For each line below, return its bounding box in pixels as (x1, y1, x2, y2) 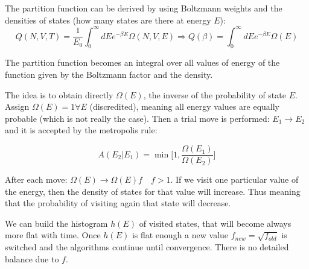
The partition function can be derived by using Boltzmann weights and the (5, 2, 282, 14)
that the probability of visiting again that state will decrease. (5, 197, 231, 209)
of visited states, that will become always (139, 217, 291, 229)
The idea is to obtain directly (5, 88, 113, 101)
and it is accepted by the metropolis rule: (5, 124, 158, 136)
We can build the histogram (5, 217, 108, 229)
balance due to (5, 252, 59, 265)
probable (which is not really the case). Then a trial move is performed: (5, 112, 270, 124)
